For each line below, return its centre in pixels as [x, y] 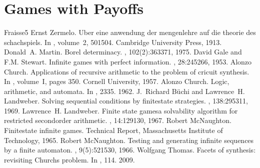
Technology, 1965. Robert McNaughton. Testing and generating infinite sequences [129, 140]
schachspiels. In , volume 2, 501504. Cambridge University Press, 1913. [113, 42]
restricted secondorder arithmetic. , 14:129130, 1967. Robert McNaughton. [118, 120]
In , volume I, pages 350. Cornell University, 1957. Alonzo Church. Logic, [117, 81]
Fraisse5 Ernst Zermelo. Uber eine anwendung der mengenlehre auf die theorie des [130, 32]
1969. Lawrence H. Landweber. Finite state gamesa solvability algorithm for [121, 110]
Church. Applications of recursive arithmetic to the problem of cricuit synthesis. [127, 71]
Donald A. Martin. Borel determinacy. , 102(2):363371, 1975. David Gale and [123, 52]
